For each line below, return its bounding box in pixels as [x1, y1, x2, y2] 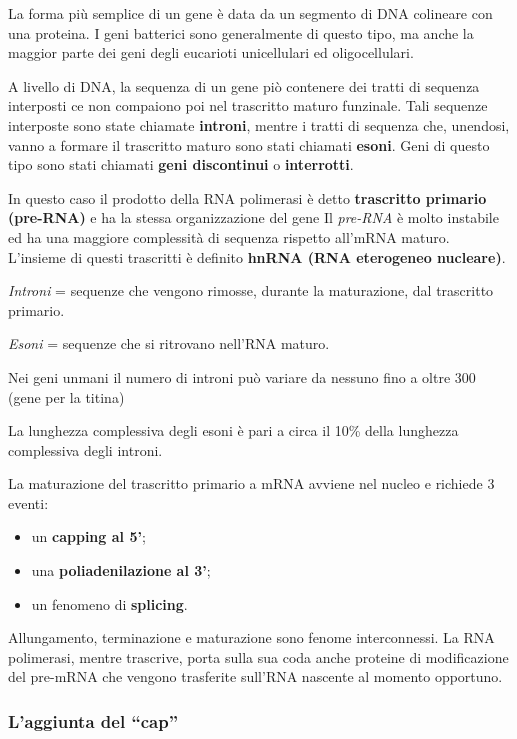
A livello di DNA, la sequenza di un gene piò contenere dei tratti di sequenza [8, 75, 480, 96]
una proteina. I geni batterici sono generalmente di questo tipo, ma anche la [8, 22, 474, 43]
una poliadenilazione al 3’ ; [31, 560, 211, 581]
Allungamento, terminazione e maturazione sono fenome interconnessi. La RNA [8, 627, 495, 648]
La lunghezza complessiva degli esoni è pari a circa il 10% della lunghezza [8, 420, 459, 441]
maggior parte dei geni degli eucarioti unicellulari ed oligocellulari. [8, 42, 414, 63]
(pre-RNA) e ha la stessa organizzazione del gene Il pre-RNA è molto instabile [8, 207, 499, 228]
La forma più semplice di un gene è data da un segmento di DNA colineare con [8, 3, 493, 23]
